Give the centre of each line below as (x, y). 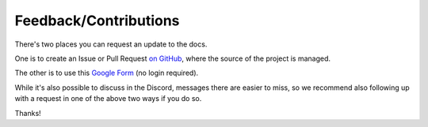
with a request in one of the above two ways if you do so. (108, 99)
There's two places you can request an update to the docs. (111, 44)
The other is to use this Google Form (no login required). (107, 73)
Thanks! (28, 113)
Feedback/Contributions (97, 21)
